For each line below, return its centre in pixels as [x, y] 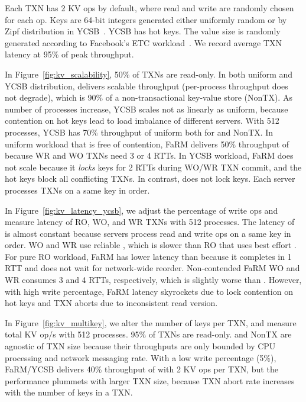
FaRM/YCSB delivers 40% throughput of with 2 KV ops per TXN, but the [141, 369]
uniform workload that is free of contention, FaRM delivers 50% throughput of [147, 144]
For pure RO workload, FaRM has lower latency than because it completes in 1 [148, 256]
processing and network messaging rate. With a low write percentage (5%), [141, 357]
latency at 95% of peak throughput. [69, 54]
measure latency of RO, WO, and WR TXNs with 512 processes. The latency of [150, 222]
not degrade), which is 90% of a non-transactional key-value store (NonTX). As [149, 97]
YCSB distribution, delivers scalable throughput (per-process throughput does [147, 86]
